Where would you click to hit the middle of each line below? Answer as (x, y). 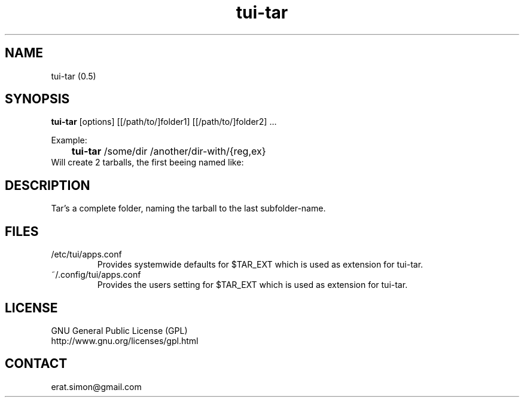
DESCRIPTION (48, 185)
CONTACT (36, 364)
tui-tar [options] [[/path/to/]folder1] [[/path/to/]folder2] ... (164, 122)
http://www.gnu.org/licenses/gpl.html (125, 340)
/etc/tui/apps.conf (86, 254)
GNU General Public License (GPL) (119, 330)
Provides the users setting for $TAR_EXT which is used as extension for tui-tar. (252, 285)
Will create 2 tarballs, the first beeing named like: (147, 162)
